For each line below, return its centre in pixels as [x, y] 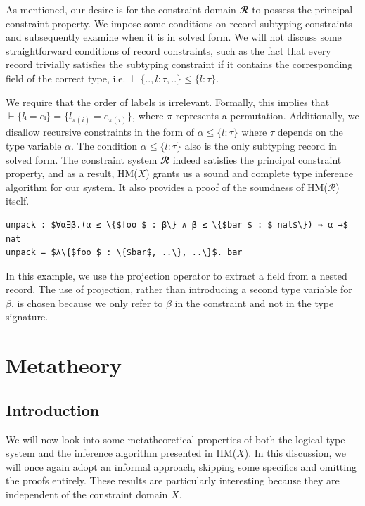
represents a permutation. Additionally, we [267, 116]
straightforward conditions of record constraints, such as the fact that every [168, 50]
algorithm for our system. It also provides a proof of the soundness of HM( [167, 187]
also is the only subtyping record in [261, 145]
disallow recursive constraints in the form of [100, 132]
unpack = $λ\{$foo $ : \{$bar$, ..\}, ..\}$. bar [124, 253]
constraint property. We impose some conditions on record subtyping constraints [179, 23]
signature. [27, 317]
